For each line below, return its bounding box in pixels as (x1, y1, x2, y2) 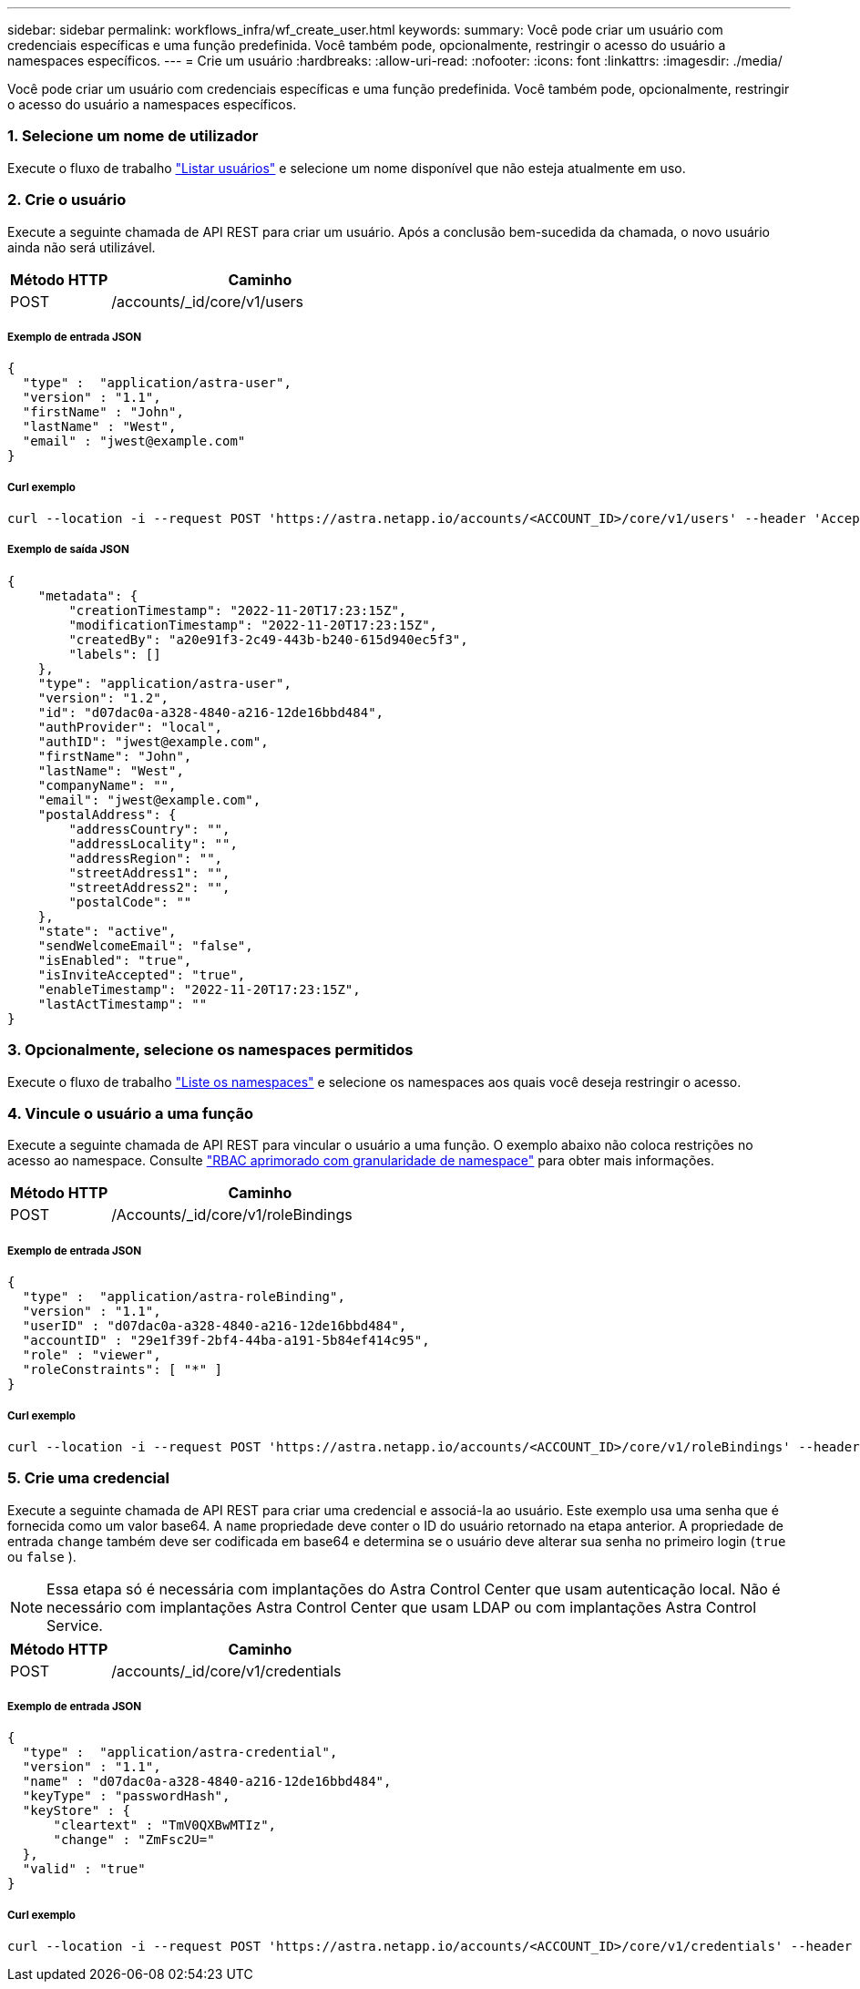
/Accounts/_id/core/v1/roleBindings (111, 1205, 353, 1225)
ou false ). (7, 1548, 77, 1564)
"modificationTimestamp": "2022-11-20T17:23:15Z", (68, 617, 438, 632)
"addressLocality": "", (68, 836, 238, 851)
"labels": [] (68, 646, 161, 661)
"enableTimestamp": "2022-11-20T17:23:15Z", (37, 981, 361, 997)
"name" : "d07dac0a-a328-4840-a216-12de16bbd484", (22, 1774, 392, 1789)
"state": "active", (37, 923, 177, 938)
